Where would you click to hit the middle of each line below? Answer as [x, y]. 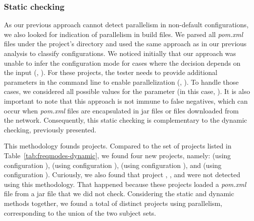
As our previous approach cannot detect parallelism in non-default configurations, [126, 25]
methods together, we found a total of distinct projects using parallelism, [113, 203]
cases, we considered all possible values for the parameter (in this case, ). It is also [127, 91]
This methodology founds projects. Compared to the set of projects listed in [118, 146]
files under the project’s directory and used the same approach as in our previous [125, 44]
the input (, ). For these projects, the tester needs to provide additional [111, 72]
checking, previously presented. [50, 129]
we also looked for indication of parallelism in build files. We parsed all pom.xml [124, 34]
